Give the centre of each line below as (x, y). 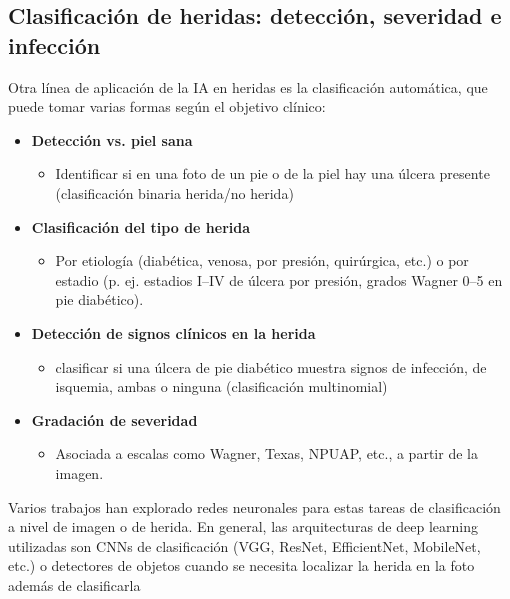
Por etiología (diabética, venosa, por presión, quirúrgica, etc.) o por (262, 260)
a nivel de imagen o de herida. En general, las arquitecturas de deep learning (243, 526)
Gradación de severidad (114, 419)
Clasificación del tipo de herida (141, 226)
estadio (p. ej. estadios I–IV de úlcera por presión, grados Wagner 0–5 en (279, 279)
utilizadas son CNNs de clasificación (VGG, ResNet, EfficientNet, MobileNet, (244, 545)
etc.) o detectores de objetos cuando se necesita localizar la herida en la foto (241, 565)
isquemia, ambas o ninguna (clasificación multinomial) (221, 386)
